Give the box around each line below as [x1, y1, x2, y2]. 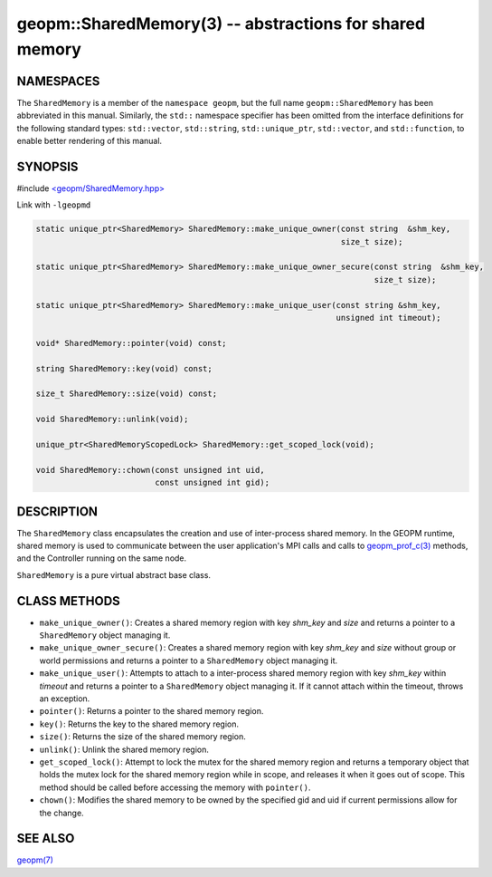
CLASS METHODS [16, 593, 121, 609]
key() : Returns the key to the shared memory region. [39, 718, 240, 729]
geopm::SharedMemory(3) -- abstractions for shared [16, 14, 425, 34]
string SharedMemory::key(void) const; [35, 363, 213, 373]
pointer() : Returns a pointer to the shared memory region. [39, 706, 264, 717]
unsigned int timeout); [336, 313, 442, 323]
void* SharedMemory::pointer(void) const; [35, 338, 227, 348]
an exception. [39, 693, 90, 704]
